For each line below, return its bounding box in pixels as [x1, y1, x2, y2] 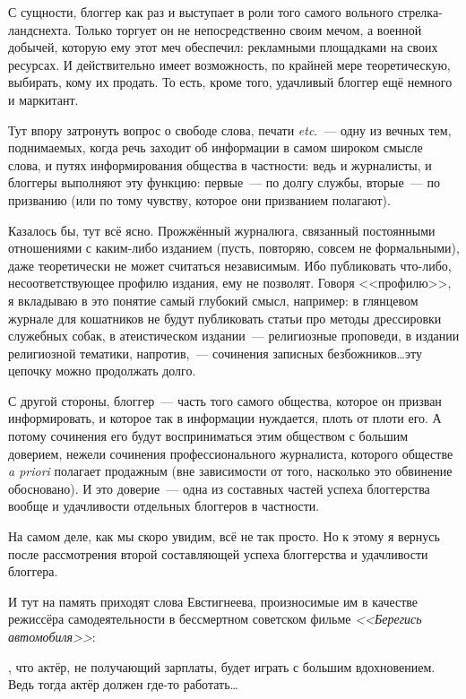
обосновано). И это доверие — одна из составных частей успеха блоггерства [8, 479, 430, 497]
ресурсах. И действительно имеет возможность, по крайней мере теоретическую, [8, 55, 451, 73]
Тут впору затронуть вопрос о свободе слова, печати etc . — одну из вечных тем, [8, 120, 452, 139]
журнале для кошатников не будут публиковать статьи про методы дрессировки [8, 308, 442, 327]
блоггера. [8, 562, 58, 581]
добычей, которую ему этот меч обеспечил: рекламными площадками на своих [8, 38, 438, 56]
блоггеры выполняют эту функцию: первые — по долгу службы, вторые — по [8, 173, 440, 192]
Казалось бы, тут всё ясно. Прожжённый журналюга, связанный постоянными [8, 220, 436, 239]
